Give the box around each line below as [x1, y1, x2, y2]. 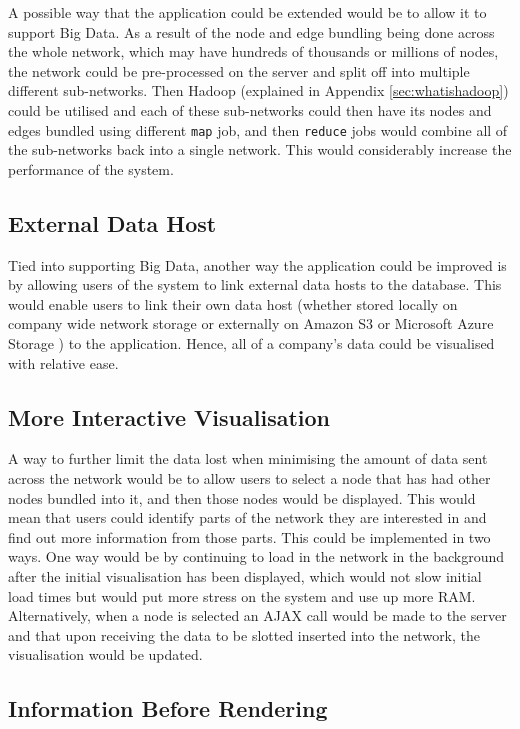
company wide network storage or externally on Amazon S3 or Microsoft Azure [8, 313, 494, 334]
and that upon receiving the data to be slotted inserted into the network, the [8, 624, 481, 645]
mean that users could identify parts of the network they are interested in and [8, 507, 487, 528]
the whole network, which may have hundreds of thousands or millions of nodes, [8, 41, 499, 62]
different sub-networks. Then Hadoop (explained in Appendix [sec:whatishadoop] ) [8, 80, 509, 101]
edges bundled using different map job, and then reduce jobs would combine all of [8, 119, 508, 140]
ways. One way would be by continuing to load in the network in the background [8, 546, 505, 567]
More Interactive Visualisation [8, 401, 331, 432]
